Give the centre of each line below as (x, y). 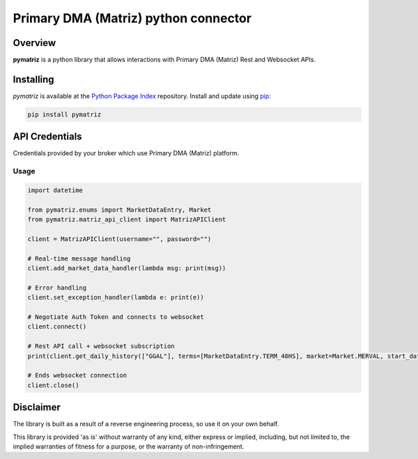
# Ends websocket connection (77, 375)
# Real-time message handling (79, 258)
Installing (34, 79)
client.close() (53, 385)
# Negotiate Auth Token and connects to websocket (116, 317)
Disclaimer (37, 407)
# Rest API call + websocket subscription (101, 346)
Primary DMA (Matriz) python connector (132, 18)
